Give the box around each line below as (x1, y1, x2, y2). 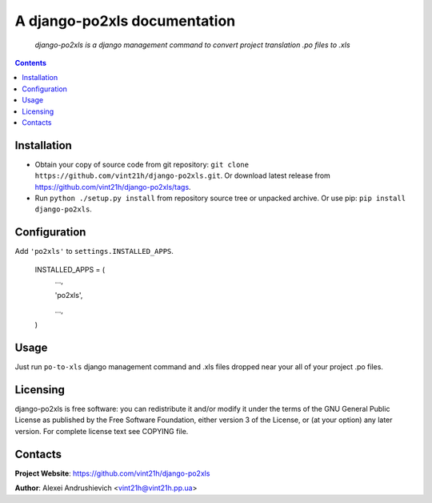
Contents (14, 58, 47, 67)
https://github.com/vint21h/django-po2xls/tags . (34, 182, 191, 191)
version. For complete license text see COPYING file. (14, 426, 189, 436)
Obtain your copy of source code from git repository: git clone (34, 159, 250, 169)
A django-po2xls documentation (14, 12, 236, 30)
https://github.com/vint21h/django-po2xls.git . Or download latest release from (34, 171, 331, 180)
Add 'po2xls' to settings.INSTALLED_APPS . (14, 247, 174, 256)
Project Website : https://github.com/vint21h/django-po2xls (14, 469, 210, 478)
